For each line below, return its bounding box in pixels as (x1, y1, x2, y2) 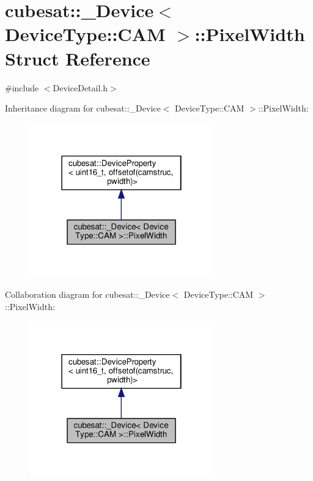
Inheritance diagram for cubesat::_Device (5, 102, 161, 115)
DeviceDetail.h (53, 81, 108, 94)
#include (5, 81, 39, 94)
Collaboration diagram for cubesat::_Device (5, 288, 170, 301)
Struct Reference (5, 45, 150, 70)
